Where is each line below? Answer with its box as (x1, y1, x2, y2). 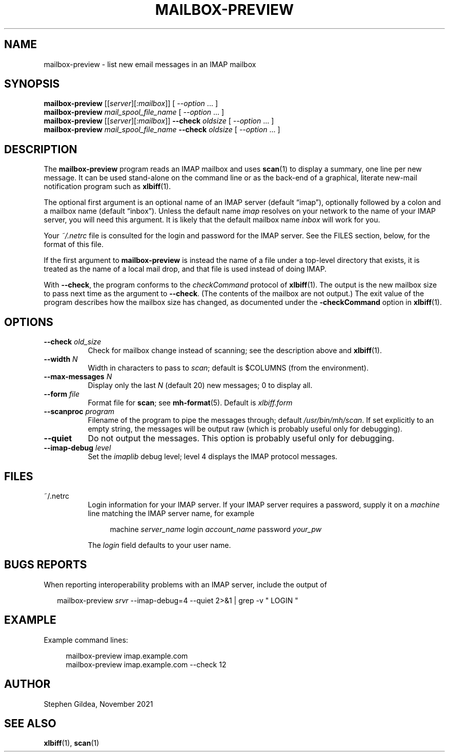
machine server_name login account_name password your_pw (110, 524, 322, 534)
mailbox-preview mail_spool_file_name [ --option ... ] (44, 108, 224, 117)
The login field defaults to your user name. (88, 540, 231, 549)
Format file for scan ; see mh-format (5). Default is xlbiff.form (88, 398, 293, 407)
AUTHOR (4, 678, 51, 691)
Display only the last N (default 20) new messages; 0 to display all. (88, 381, 313, 390)
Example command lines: (44, 635, 128, 644)
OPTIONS (4, 315, 53, 329)
